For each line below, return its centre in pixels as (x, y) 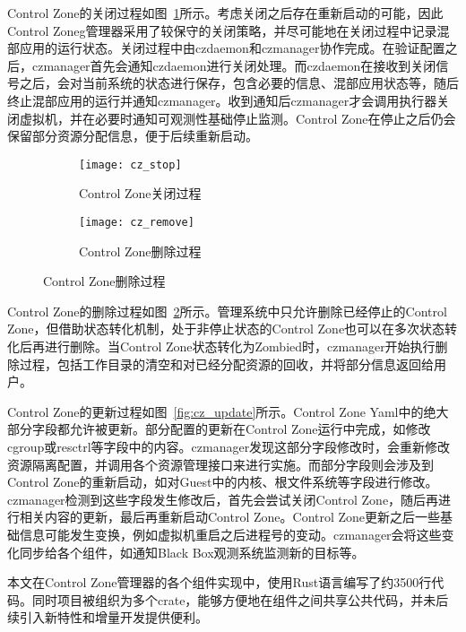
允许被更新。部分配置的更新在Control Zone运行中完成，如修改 (250, 429)
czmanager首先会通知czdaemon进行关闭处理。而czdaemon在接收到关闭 (234, 65)
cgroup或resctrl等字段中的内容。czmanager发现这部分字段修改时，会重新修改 (229, 446)
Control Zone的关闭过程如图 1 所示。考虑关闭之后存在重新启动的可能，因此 (225, 13)
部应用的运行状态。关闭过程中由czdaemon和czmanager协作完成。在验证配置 (226, 48)
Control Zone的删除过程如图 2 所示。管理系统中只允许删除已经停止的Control (227, 311)
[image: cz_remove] (137, 222)
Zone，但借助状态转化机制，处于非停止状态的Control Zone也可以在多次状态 (226, 329)
